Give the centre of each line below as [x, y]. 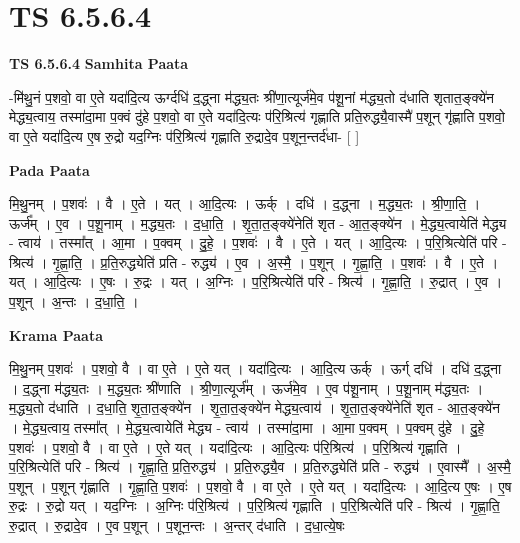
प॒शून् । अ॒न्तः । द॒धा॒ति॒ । [74, 301]
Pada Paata [49, 169]
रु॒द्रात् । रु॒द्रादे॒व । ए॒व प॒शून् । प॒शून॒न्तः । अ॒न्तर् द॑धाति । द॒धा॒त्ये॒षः [177, 525]
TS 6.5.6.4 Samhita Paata [99, 63]
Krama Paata [56, 334]
